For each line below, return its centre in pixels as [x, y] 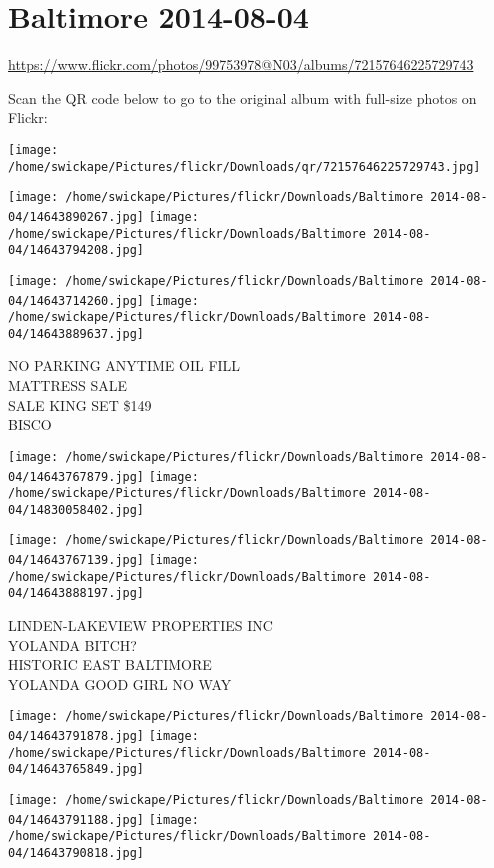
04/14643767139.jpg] [76, 560]
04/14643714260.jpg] [76, 300]
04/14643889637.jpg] [76, 333]
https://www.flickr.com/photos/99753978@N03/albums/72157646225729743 [241, 64]
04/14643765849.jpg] [76, 769]
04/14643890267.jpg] [76, 216]
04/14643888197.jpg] [76, 593]
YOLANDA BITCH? [72, 644]
